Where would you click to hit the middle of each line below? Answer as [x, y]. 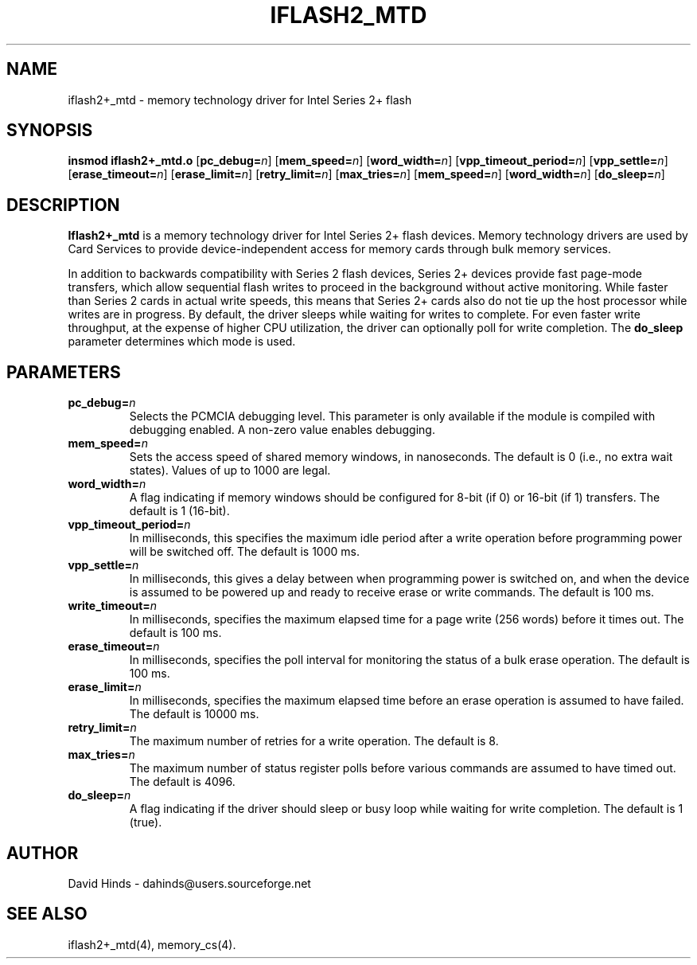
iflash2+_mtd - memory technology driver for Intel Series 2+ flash [240, 100]
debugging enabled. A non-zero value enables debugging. [282, 430]
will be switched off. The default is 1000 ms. [244, 552]
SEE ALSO [47, 914]
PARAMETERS [64, 372]
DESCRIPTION [63, 205]
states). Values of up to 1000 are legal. [230, 471]
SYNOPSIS [50, 131]
